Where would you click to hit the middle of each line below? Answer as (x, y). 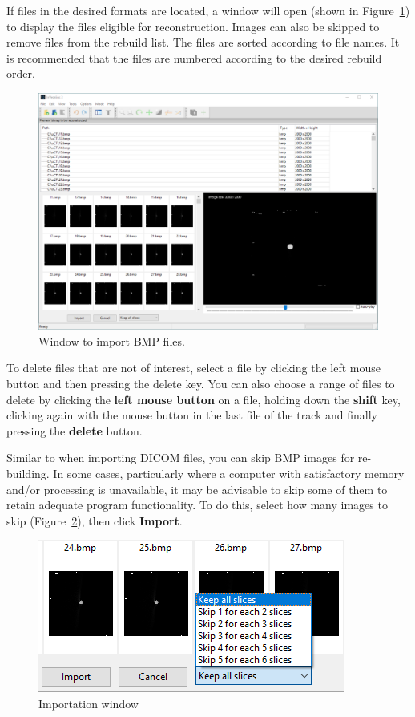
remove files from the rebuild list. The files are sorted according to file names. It (203, 42)
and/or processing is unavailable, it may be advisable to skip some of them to (197, 489)
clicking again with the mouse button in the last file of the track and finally (192, 415)
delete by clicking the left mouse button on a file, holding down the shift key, (203, 399)
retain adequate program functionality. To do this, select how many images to (197, 505)
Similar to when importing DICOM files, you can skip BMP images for (181, 458)
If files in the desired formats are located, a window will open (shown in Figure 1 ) (208, 10)
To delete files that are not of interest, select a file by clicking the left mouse (193, 368)
